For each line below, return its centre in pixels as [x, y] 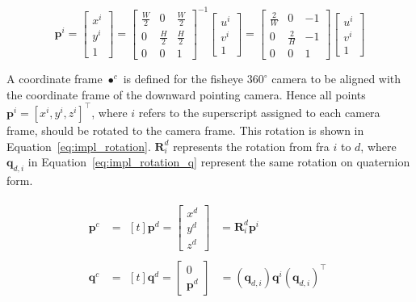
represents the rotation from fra [251, 146]
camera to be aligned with [336, 79]
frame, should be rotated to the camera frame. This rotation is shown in [185, 130]
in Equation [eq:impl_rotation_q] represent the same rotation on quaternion [219, 162]
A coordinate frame [55, 79]
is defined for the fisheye [183, 79]
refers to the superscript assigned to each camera [259, 112]
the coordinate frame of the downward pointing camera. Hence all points [186, 94]
